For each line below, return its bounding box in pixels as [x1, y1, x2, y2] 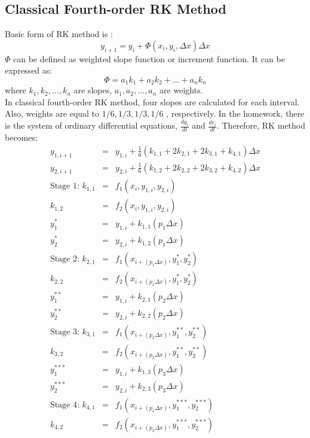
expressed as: [5, 64, 53, 77]
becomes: [5, 131, 38, 144]
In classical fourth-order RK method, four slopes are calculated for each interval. [5, 95, 300, 108]
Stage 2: [50, 255, 79, 264]
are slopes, [73, 84, 112, 96]
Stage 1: [50, 182, 79, 191]
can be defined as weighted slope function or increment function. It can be [13, 52, 285, 65]
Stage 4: [50, 400, 79, 409]
